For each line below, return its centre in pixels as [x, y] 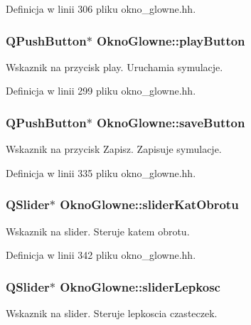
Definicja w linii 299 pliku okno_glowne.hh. [101, 91]
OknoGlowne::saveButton [171, 122]
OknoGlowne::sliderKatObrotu [149, 204]
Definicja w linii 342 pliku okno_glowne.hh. [101, 255]
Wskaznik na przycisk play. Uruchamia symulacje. [114, 66]
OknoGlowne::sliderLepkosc [140, 286]
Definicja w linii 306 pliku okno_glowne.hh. [101, 9]
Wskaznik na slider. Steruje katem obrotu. [98, 231]
